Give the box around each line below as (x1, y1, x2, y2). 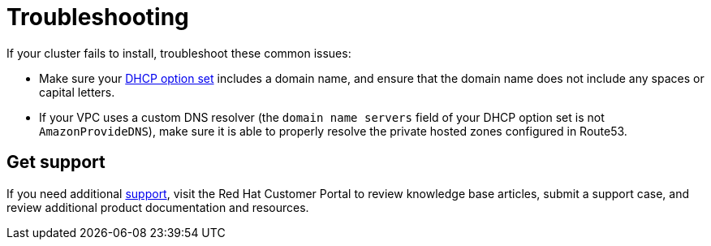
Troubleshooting (6, 3, 189, 31)
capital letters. (39, 84, 115, 99)
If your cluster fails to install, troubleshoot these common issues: (6, 45, 351, 60)
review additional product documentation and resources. (6, 200, 309, 214)
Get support (6, 152, 106, 173)
